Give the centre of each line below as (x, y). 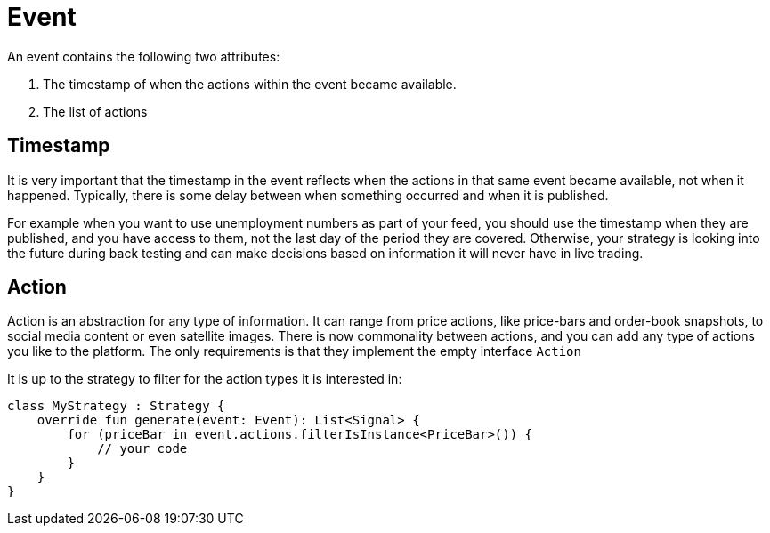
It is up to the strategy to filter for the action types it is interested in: (205, 379)
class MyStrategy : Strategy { (116, 406)
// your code (142, 449)
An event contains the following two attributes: (144, 56)
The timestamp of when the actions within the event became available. (250, 84)
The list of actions (95, 111)
